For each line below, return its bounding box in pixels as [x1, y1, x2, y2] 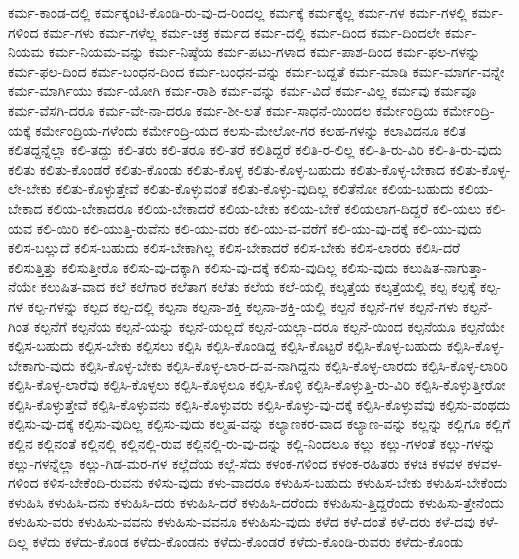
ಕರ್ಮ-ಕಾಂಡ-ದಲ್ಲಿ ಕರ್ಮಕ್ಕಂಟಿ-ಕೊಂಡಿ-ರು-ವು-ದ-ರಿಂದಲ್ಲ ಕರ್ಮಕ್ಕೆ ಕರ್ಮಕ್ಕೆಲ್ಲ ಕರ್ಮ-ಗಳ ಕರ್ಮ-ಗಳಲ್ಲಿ [8, 2, 467, 22]
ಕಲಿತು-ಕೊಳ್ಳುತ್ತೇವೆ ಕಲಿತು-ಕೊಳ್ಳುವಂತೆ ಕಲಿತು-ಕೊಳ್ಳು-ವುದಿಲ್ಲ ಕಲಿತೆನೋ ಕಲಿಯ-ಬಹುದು [55, 178, 454, 199]
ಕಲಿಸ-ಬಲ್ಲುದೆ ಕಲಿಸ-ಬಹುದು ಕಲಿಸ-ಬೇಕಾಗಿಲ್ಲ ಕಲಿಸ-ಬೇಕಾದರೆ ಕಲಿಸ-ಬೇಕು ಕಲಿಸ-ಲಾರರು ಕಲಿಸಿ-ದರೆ [8, 237, 460, 258]
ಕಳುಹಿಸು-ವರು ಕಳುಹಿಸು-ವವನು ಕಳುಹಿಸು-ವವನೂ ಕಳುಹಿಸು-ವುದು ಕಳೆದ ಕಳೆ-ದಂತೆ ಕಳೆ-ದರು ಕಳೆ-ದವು [8, 511, 475, 532]
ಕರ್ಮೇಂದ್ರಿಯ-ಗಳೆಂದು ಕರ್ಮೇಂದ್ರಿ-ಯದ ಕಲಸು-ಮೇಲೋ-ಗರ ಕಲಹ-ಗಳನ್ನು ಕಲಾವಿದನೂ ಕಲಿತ [35, 119, 466, 140]
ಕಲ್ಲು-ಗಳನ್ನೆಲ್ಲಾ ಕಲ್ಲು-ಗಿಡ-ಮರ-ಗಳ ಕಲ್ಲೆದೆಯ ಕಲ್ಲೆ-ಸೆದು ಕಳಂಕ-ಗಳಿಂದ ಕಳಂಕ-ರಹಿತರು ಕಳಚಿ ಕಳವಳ [8, 452, 463, 473]
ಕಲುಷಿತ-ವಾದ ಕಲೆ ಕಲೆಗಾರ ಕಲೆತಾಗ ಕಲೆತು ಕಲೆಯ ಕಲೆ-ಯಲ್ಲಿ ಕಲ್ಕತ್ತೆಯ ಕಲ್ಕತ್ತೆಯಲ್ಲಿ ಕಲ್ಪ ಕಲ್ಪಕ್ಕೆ [40, 276, 476, 297]
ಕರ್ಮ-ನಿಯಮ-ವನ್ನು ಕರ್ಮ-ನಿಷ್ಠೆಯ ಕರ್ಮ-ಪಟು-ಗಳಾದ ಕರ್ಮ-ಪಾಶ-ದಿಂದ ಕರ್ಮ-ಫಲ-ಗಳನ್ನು [48, 41, 481, 62]
